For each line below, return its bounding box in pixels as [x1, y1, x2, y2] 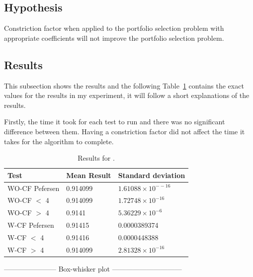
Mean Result [66, 170, 111, 180]
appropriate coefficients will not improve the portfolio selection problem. [4, 32, 224, 43]
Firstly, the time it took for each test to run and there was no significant [4, 116, 225, 127]
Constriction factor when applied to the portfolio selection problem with [4, 23, 224, 33]
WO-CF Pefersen [7, 183, 60, 193]
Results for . [78, 153, 115, 163]
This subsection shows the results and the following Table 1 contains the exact [4, 80, 244, 91]
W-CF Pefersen [7, 220, 54, 230]
